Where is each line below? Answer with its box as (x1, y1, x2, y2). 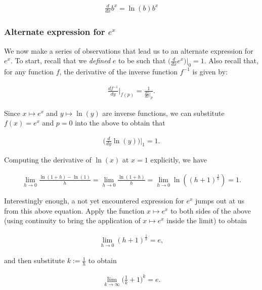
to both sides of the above (170, 205, 251, 216)
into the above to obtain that (75, 117, 165, 128)
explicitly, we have (150, 154, 207, 165)
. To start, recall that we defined (10, 55, 111, 66)
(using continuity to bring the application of (4, 215, 141, 226)
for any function (4, 66, 54, 76)
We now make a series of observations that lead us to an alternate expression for (4, 45, 253, 56)
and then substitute (4, 255, 65, 266)
